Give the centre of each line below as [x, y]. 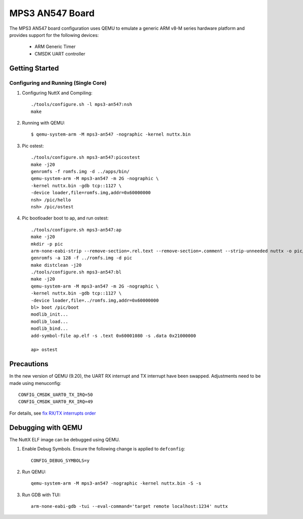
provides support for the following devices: [54, 35]
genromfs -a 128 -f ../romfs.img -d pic [82, 258]
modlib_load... [50, 321]
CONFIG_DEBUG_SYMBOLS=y [60, 460]
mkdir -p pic [47, 244]
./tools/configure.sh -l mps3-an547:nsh [82, 104]
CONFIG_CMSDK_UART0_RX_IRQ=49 [56, 402]
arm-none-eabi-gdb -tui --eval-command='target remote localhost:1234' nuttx [130, 506]
